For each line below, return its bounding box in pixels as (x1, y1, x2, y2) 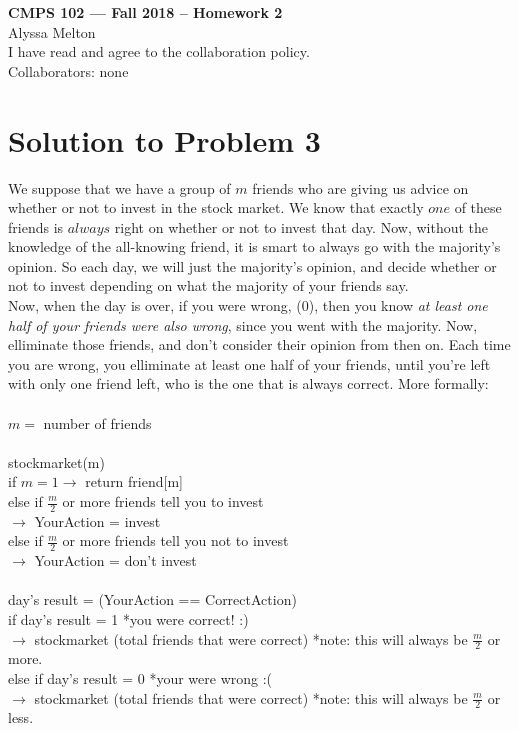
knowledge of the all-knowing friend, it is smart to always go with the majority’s (8, 236, 501, 257)
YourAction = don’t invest (34, 550, 197, 571)
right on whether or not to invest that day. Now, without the (114, 216, 489, 237)
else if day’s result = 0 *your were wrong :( (8, 668, 273, 689)
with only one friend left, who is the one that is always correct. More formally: (8, 373, 489, 394)
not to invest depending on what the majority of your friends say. (8, 275, 409, 296)
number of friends (43, 412, 152, 433)
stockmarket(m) (8, 451, 105, 472)
